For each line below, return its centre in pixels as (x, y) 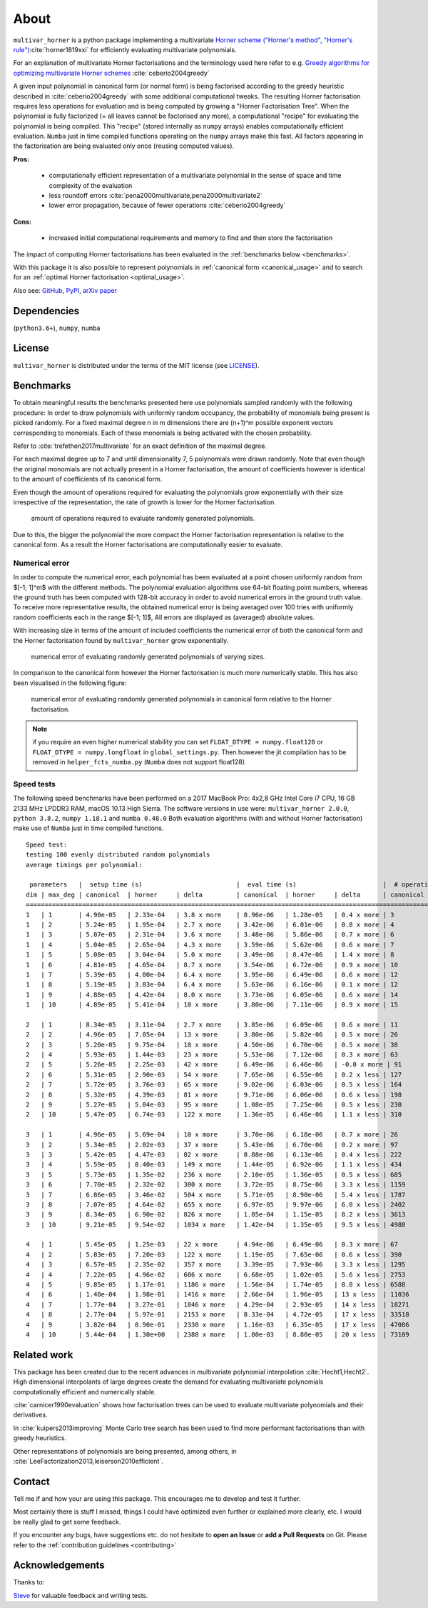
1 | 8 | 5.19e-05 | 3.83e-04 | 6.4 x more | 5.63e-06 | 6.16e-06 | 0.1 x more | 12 (212, 985)
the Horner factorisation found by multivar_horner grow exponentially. (121, 640)
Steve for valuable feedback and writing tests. (81, 1595)
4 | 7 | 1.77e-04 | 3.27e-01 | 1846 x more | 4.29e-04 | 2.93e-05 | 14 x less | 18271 (218, 1304)
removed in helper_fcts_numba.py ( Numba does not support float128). (139, 762)
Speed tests (35, 784)
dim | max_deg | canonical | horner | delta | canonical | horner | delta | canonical (225, 894)
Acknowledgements (59, 1565)
